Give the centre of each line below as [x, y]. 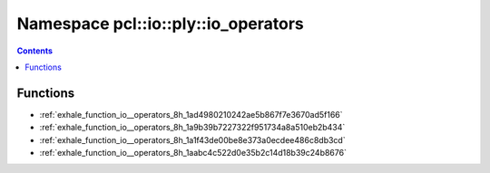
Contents [35, 51]
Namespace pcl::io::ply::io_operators [160, 24]
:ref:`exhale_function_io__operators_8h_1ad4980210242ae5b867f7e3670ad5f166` [191, 114]
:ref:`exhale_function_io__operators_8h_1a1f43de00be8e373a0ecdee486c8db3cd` [192, 139]
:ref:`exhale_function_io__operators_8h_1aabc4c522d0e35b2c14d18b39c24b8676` [193, 153]
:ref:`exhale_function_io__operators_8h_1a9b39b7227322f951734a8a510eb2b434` [192, 128]
